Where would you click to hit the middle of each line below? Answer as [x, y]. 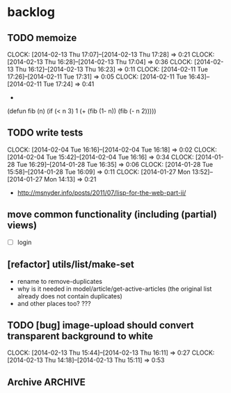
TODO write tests [45, 133]
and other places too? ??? [54, 303]
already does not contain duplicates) [70, 296]
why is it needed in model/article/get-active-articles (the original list [114, 289]
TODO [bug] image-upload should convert [101, 325]
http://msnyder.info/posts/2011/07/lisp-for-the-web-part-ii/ [102, 193]
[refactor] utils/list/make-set [71, 265]
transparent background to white [80, 336]
